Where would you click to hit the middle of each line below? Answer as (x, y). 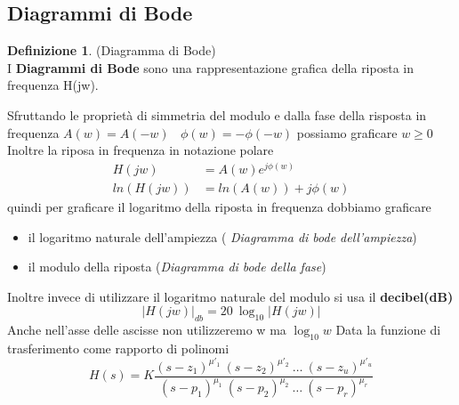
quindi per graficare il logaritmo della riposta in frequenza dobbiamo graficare (219, 206)
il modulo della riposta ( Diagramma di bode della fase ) (177, 267)
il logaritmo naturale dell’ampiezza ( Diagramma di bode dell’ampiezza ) (222, 236)
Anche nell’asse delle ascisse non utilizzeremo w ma (147, 330)
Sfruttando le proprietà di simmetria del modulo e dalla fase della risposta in (217, 114)
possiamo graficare (347, 132)
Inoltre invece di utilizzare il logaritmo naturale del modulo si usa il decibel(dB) (230, 296)
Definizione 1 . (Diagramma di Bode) (112, 50)
